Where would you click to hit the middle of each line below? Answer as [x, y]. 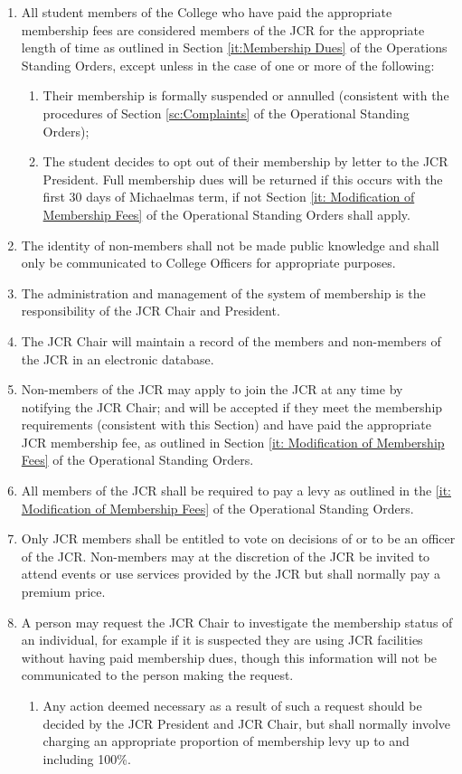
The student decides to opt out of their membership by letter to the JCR [245, 161]
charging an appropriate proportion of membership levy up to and [226, 741]
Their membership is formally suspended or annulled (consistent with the [246, 95]
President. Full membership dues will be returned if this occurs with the [243, 179]
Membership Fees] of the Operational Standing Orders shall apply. [226, 214]
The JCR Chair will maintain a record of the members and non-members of [231, 340]
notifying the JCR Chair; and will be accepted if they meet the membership [232, 406]
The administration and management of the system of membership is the [223, 293]
